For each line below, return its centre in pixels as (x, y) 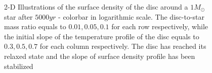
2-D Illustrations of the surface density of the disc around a (96, 7)
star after (18, 16)
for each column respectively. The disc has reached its (123, 46)
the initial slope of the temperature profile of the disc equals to (102, 36)
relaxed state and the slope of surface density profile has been (100, 56)
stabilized (19, 66)
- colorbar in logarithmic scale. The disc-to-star (132, 16)
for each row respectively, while (160, 26)
